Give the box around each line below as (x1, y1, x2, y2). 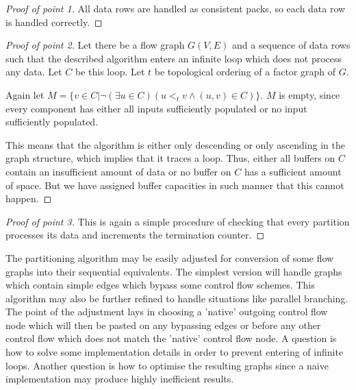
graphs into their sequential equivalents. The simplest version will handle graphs (5, 264, 342, 278)
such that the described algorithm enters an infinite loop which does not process (5, 51, 342, 65)
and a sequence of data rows (231, 38, 351, 52)
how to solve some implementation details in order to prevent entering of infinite (5, 345, 344, 359)
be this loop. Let (75, 64, 145, 79)
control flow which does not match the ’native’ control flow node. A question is (5, 331, 337, 345)
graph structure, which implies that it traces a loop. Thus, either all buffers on (5, 151, 335, 165)
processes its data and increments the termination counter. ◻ (5, 228, 265, 242)
